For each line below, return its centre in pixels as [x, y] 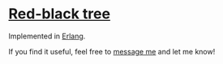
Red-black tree [60, 14]
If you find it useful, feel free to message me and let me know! [112, 51]
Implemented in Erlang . [47, 36]
